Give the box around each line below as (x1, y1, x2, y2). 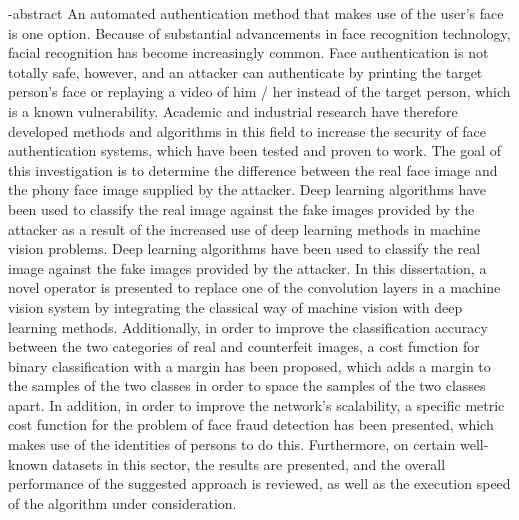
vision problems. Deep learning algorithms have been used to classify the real (8, 238, 481, 259)
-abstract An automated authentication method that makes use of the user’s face (8, 3, 504, 23)
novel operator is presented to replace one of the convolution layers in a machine (8, 277, 501, 298)
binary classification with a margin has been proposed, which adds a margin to (8, 355, 491, 376)
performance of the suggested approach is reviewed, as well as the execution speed (8, 473, 511, 494)
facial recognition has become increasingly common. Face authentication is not (8, 42, 489, 63)
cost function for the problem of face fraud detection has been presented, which (8, 414, 494, 435)
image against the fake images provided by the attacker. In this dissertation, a (8, 257, 487, 278)
